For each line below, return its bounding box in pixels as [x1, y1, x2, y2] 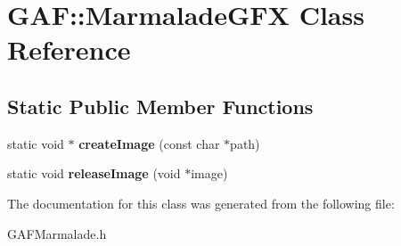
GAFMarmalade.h [7, 224, 107, 242]
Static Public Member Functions [7, 92, 314, 119]
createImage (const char [78, 134, 220, 152]
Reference [7, 31, 131, 68]
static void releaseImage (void [7, 164, 181, 183]
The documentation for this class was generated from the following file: [7, 193, 395, 212]
